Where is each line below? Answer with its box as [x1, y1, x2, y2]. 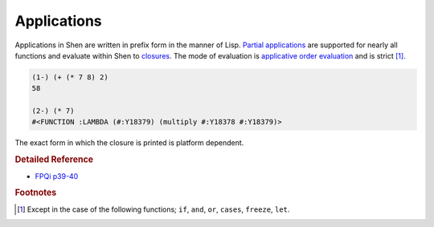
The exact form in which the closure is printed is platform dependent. [14, 138, 244, 148]
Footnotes [14, 187, 57, 198]
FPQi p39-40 [35, 171, 79, 180]
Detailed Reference [14, 154, 94, 165]
